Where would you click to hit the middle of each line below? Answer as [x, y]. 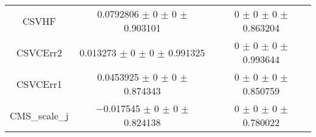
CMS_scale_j [39, 115]
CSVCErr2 [39, 52]
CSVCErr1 [39, 84]
